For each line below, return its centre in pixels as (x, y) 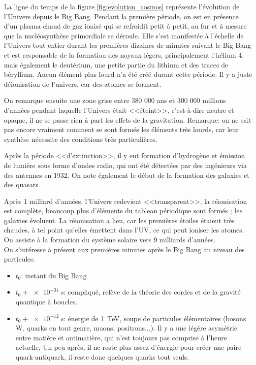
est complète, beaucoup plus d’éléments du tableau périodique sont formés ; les (123, 211)
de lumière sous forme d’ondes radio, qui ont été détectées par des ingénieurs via (125, 165)
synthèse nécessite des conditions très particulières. (81, 139)
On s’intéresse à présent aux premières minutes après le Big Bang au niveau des (124, 249)
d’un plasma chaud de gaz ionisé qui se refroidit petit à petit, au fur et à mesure (125, 26)
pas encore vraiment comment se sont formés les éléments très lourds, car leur (121, 129)
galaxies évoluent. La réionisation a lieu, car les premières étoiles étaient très (119, 220)
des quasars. (22, 184)
